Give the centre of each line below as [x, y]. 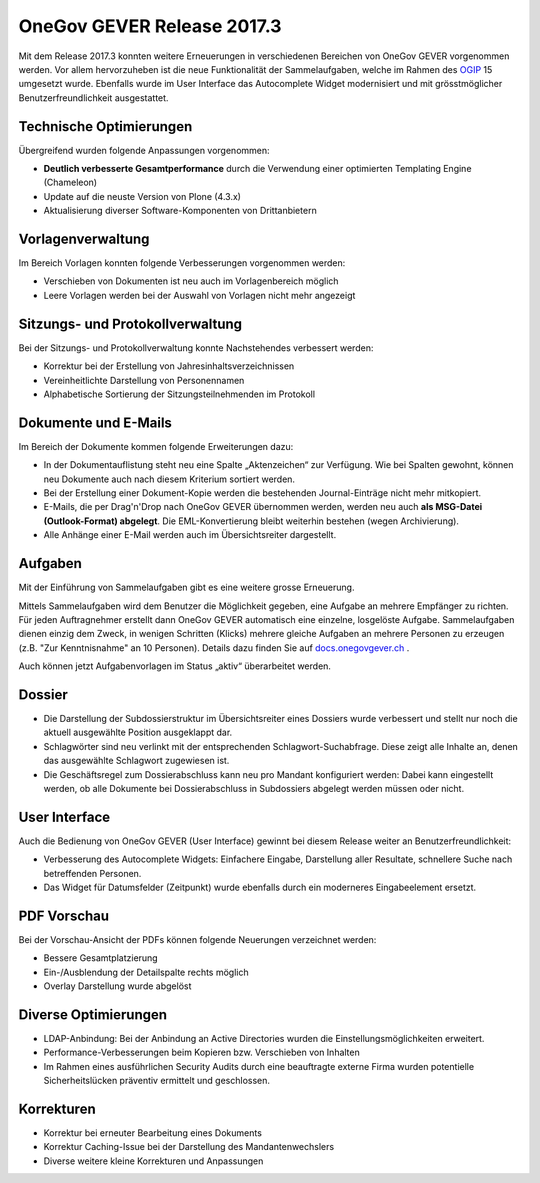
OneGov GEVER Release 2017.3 [150, 26]
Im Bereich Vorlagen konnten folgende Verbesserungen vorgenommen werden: [182, 263]
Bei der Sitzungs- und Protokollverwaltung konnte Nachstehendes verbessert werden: [196, 347]
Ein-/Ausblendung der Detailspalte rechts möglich [146, 972]
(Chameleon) [70, 182]
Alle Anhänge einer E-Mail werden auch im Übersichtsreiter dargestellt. [190, 535]
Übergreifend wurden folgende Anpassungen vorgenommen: [144, 150]
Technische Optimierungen [105, 126]
